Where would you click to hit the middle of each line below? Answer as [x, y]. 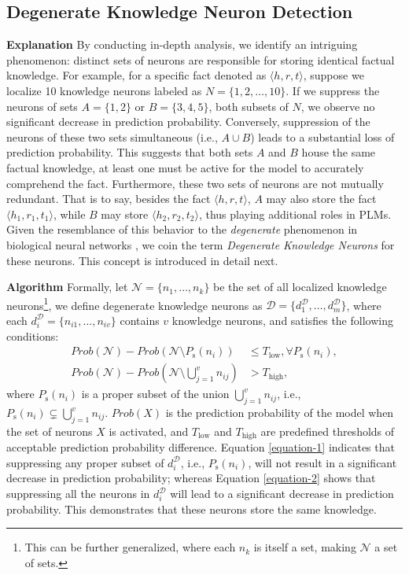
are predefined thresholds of [328, 431]
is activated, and [149, 431]
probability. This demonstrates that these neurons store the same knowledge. [192, 509]
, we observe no [338, 106]
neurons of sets [42, 106]
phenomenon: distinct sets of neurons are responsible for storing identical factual [201, 59]
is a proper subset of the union [155, 394]
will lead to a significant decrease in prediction [282, 494]
